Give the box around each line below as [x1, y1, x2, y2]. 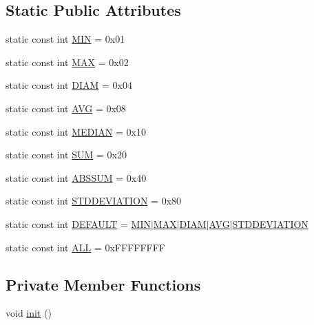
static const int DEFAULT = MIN [6, 216, 151, 231]
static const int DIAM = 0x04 [6, 78, 132, 92]
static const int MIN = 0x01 [6, 32, 125, 46]
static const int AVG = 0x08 [6, 101, 126, 115]
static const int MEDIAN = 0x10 [6, 124, 146, 138]
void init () [6, 306, 52, 320]
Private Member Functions [6, 273, 201, 295]
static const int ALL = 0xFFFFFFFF [6, 240, 165, 254]
